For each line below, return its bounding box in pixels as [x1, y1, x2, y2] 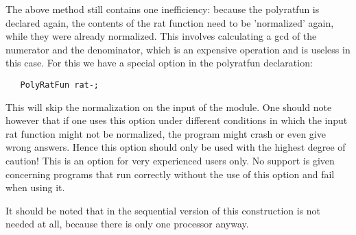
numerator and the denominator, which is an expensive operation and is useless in [5, 42, 351, 56]
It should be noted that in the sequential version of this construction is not [5, 203, 321, 217]
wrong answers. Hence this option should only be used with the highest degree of [5, 140, 346, 154]
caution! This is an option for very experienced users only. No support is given [5, 153, 335, 167]
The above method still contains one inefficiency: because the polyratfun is [5, 2, 320, 16]
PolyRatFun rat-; [20, 79, 99, 90]
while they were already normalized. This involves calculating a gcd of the [5, 29, 317, 43]
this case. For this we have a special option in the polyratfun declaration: [5, 55, 313, 70]
